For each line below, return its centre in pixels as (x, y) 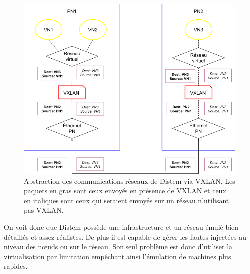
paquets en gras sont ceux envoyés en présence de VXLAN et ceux (125, 190)
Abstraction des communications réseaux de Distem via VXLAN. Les (129, 180)
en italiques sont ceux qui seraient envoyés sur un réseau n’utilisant (126, 200)
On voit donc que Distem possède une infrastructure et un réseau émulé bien (121, 227)
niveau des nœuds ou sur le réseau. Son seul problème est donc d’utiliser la (118, 246)
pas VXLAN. (44, 210)
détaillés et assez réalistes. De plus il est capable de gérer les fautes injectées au (125, 236)
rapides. (16, 266)
